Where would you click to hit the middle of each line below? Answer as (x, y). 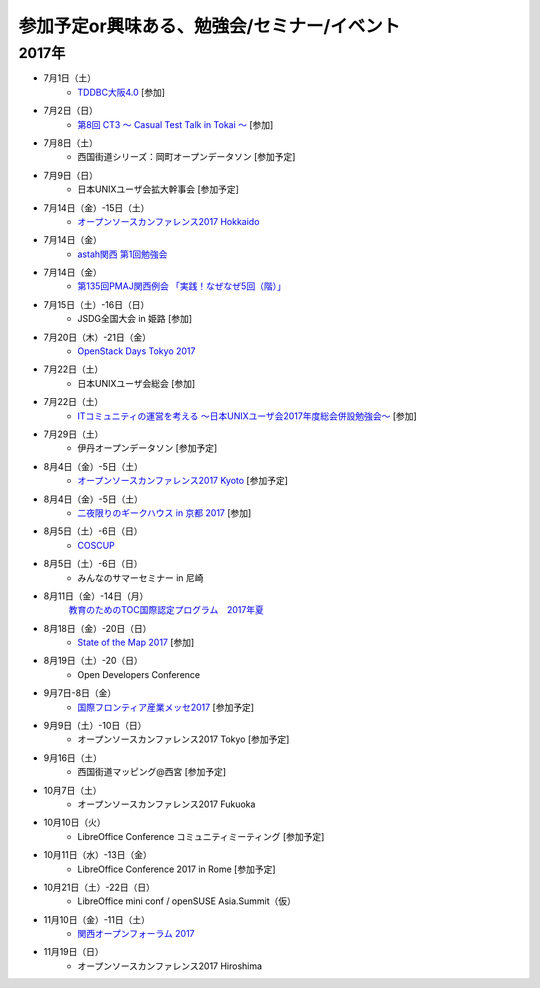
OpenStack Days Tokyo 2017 (136, 351)
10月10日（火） (75, 822)
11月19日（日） (73, 952)
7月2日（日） (71, 111)
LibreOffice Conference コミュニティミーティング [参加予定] (201, 836)
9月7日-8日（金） (80, 693)
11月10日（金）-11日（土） (96, 919)
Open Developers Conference (138, 674)
